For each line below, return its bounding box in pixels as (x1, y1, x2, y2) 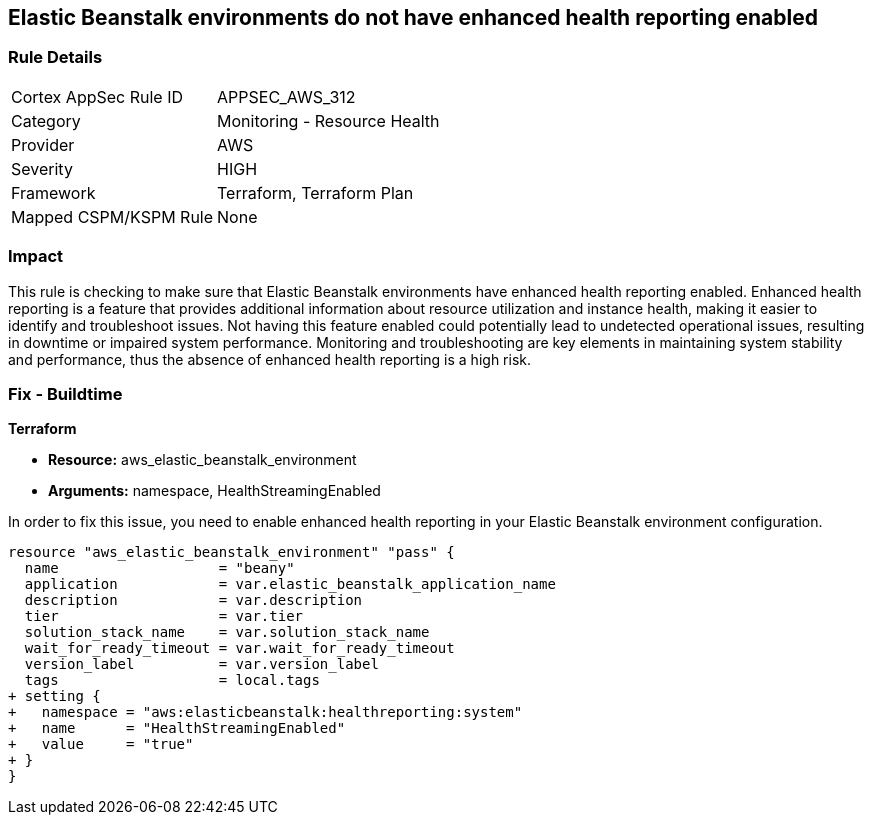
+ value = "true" (8, 736, 194, 753)
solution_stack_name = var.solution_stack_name (24, 624, 430, 641)
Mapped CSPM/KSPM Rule (11, 206, 214, 227)
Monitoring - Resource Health (217, 110, 440, 131)
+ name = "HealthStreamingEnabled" (8, 720, 346, 737)
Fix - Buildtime (8, 383, 123, 404)
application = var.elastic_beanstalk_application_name (24, 576, 556, 593)
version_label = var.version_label (24, 656, 379, 673)
